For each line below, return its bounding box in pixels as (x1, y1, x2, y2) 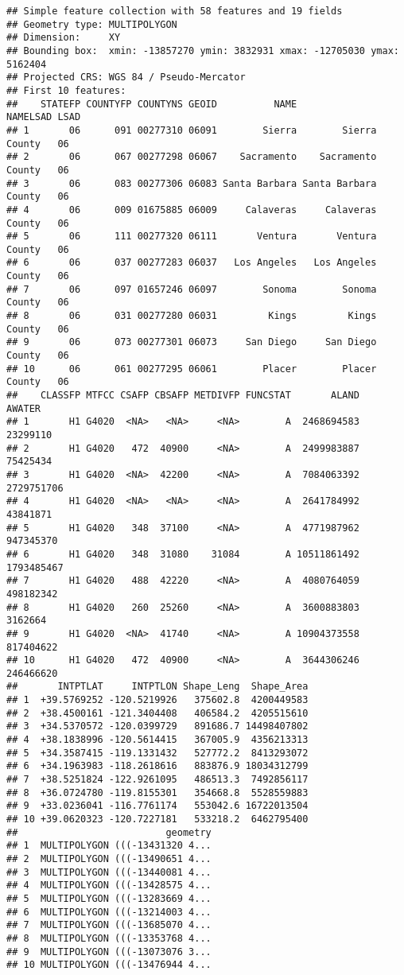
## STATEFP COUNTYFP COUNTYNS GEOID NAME (6, 98, 297, 110)
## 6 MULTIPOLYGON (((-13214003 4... (6, 906, 212, 918)
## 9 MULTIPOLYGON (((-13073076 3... (6, 946, 212, 958)
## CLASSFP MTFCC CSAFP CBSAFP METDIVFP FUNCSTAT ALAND (6, 390, 359, 402)
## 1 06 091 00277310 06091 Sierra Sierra (6, 124, 377, 136)
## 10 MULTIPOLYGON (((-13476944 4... (6, 959, 212, 971)
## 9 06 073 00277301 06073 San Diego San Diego (6, 336, 377, 348)
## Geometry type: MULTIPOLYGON (6, 18, 177, 30)
